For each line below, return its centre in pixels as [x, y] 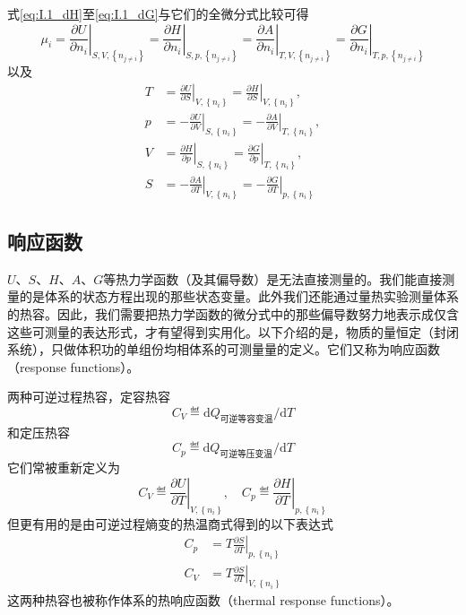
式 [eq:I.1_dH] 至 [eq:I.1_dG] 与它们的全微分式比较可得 [158, 13]
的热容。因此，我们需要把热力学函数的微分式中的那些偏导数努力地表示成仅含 [233, 314]
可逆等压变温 [246, 455]
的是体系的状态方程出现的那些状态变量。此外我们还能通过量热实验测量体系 [239, 296]
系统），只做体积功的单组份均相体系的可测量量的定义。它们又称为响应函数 [224, 349]
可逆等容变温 [246, 419]
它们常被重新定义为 [64, 468]
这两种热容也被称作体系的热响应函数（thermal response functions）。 [203, 599]
